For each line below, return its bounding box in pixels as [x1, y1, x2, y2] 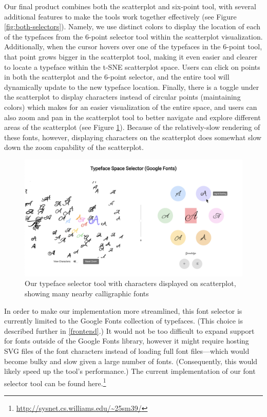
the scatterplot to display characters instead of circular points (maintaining [4, 91, 241, 102]
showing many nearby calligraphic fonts [25, 288, 149, 298]
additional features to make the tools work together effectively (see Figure [4, 11, 237, 22]
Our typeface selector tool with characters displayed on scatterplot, [25, 278, 236, 289]
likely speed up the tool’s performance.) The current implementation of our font [4, 366, 256, 376]
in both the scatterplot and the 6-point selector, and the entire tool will [4, 71, 230, 82]
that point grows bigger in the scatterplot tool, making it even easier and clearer [4, 51, 258, 62]
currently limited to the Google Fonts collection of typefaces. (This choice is [4, 315, 243, 326]
